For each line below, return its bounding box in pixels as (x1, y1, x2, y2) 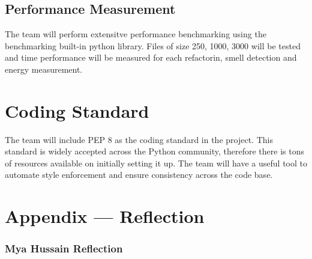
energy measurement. (5, 62, 83, 75)
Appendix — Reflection (5, 204, 205, 228)
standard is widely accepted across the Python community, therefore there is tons (5, 145, 304, 157)
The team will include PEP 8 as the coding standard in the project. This (5, 133, 273, 145)
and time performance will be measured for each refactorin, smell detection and (5, 51, 297, 64)
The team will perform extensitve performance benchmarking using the (5, 28, 266, 40)
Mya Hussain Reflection (5, 241, 123, 256)
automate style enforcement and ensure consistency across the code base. (5, 168, 273, 181)
